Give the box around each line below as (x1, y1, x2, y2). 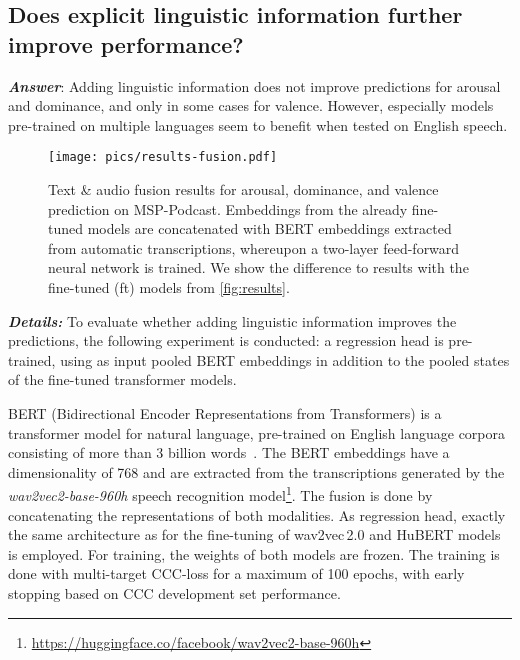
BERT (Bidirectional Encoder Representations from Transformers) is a (8, 402, 442, 423)
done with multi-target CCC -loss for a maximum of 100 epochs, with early (8, 563, 465, 584)
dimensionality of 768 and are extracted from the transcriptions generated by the (8, 461, 505, 482)
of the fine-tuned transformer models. (8, 369, 237, 390)
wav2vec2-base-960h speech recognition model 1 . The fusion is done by (8, 482, 433, 505)
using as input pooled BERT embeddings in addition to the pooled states (60, 349, 510, 370)
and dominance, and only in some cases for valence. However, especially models (8, 95, 494, 116)
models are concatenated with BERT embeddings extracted (87, 218, 452, 239)
